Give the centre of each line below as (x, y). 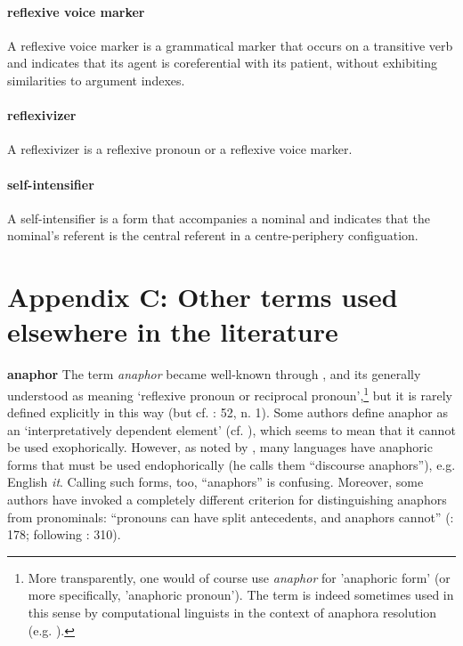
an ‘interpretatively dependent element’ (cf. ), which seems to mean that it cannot (231, 429)
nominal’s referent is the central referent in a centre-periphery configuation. (213, 235)
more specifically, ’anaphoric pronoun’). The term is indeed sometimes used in (241, 595)
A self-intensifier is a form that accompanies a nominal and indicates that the (219, 218)
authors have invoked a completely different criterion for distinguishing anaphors (227, 500)
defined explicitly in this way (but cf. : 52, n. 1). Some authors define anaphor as (228, 412)
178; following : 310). (64, 534)
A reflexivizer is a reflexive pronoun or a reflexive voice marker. (180, 149)
